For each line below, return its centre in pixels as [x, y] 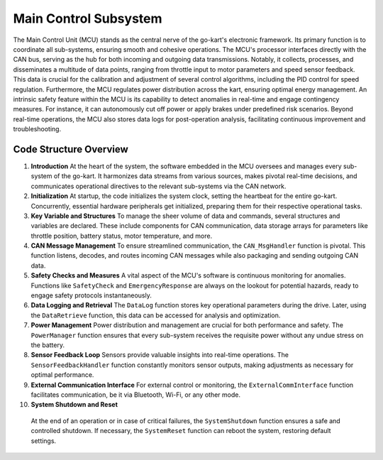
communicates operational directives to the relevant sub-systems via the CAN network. [159, 186]
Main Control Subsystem [88, 18]
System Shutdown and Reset [74, 405]
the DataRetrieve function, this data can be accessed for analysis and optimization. [156, 315]
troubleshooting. [37, 129]
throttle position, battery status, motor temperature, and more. [122, 236]
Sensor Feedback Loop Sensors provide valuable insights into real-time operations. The [160, 355]
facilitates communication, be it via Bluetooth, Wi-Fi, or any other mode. [136, 395]
